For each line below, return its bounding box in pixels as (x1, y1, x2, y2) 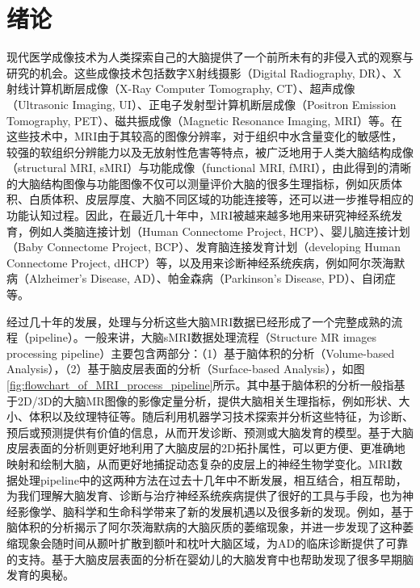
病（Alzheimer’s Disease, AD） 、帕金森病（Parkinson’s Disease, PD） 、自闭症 (6, 270, 396, 287)
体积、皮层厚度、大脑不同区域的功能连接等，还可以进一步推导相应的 (51, 191, 414, 208)
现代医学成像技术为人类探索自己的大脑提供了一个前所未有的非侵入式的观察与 (6, 48, 414, 65)
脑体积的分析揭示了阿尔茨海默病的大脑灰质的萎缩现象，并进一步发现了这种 (6, 519, 402, 535)
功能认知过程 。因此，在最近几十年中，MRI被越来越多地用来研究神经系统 (6, 207, 392, 224)
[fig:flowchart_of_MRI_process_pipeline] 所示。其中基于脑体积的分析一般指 (6, 376, 394, 393)
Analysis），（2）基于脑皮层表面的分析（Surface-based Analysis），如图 (6, 360, 365, 377)
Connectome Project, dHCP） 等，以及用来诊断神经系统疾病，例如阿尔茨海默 (6, 254, 405, 271)
